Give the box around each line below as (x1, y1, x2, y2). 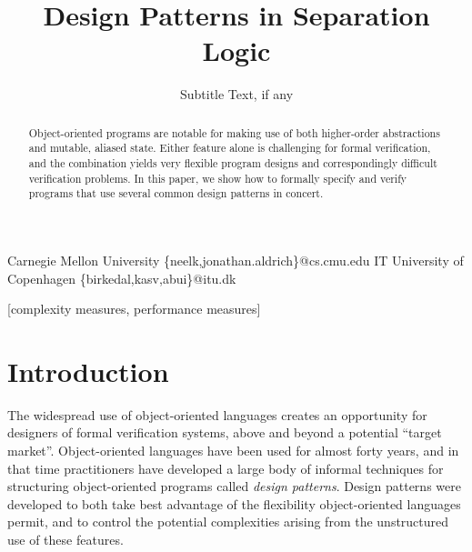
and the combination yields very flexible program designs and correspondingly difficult (28, 156, 437, 171)
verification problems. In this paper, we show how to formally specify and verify (28, 170, 407, 186)
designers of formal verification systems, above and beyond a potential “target (7, 423, 442, 442)
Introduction (7, 352, 169, 389)
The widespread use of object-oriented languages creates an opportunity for (7, 405, 427, 424)
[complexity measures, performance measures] (7, 299, 261, 318)
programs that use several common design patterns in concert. (28, 186, 324, 201)
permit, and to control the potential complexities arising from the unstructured (7, 512, 449, 531)
